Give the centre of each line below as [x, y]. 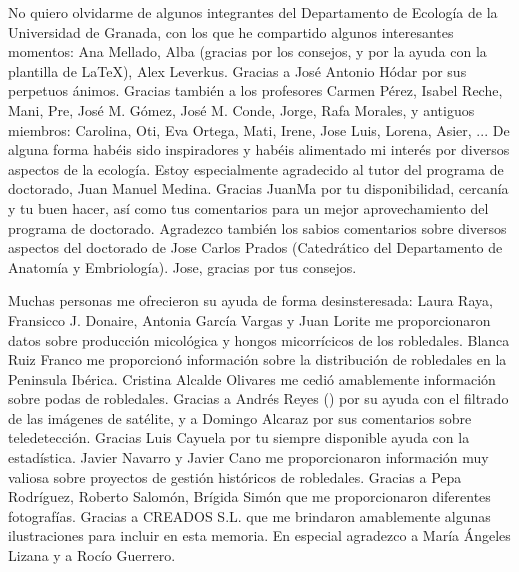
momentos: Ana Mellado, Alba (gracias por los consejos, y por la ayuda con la [247, 51]
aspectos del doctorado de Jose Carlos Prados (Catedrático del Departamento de [255, 247]
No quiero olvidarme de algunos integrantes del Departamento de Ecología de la [253, 12]
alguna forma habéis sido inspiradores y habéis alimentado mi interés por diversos [259, 149]
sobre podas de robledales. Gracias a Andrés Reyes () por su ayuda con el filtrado [258, 398]
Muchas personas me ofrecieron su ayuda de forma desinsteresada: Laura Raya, [250, 300]
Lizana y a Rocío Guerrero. [92, 555]
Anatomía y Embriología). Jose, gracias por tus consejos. [182, 266]
